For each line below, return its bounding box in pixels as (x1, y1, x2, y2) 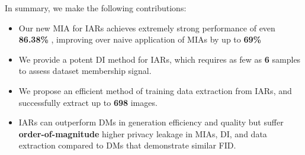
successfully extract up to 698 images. (18, 96, 158, 108)
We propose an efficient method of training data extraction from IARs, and (18, 84, 292, 96)
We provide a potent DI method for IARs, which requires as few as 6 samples (18, 53, 301, 65)
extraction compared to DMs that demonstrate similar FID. (18, 139, 236, 151)
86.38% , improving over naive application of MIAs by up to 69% (18, 33, 261, 46)
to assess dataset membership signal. (18, 64, 152, 77)
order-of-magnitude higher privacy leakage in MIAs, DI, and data (18, 127, 267, 140)
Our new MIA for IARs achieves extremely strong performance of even (18, 21, 275, 34)
